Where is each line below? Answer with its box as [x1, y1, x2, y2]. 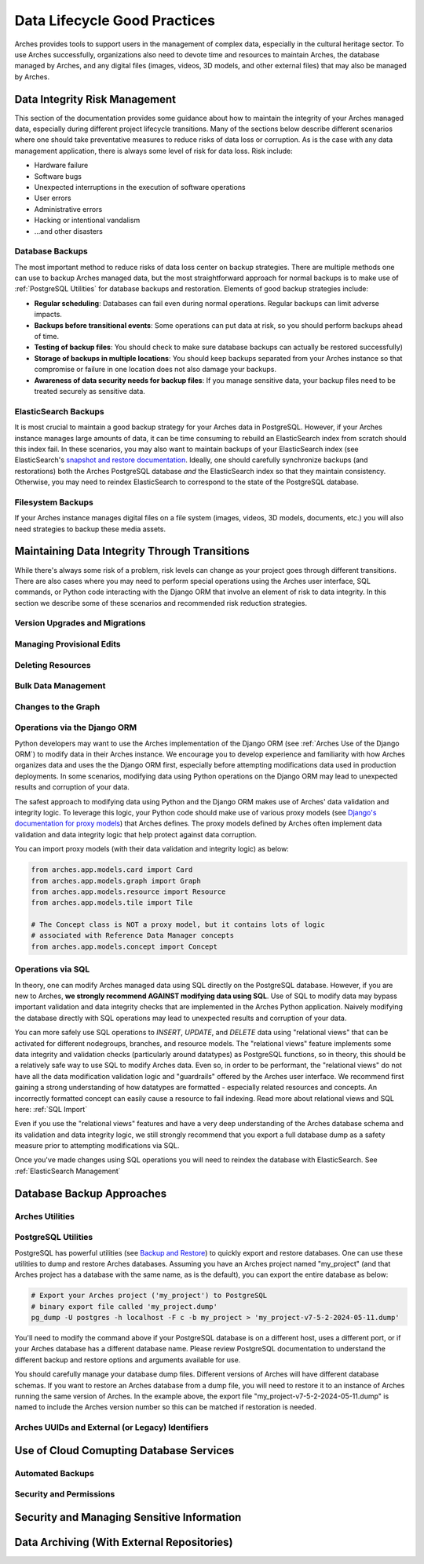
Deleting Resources [14, 659, 92, 670]
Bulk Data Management [14, 680, 106, 691]
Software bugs [34, 171, 82, 180]
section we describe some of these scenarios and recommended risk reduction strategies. [14, 598, 308, 607]
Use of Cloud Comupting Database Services [14, 1444, 235, 1457]
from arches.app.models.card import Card [31, 866, 193, 874]
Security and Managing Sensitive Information [14, 1511, 242, 1524]
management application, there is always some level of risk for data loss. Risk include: [14, 146, 294, 155]
